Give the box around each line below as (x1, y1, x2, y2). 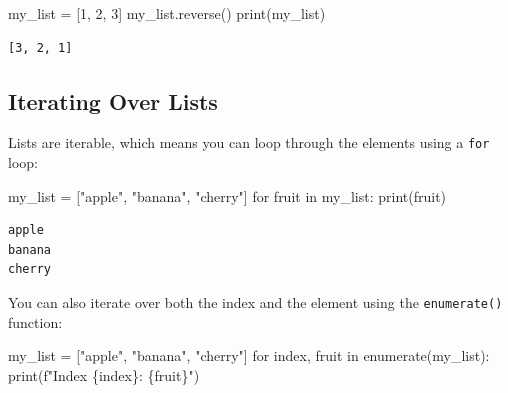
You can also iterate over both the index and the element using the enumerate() (8, 292, 503, 313)
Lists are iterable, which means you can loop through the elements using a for (8, 132, 490, 153)
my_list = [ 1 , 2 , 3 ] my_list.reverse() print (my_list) (8, 3, 326, 23)
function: (8, 311, 63, 332)
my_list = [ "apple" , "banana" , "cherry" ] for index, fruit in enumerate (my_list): (8, 345, 490, 366)
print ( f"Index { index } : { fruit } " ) (8, 364, 200, 385)
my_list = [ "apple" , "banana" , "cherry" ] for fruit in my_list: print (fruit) (8, 185, 447, 206)
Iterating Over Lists (8, 85, 218, 116)
